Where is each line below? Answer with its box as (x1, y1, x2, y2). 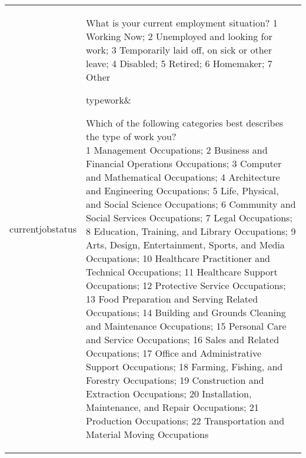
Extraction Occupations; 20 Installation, (86, 387, 252, 400)
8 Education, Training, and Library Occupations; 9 (86, 224, 296, 238)
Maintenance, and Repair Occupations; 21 (86, 400, 259, 414)
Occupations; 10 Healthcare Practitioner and (86, 251, 270, 265)
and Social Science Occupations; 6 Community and (86, 197, 296, 211)
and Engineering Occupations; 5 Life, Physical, (86, 184, 279, 197)
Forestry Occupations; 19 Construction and (86, 373, 264, 387)
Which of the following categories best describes (86, 116, 284, 130)
